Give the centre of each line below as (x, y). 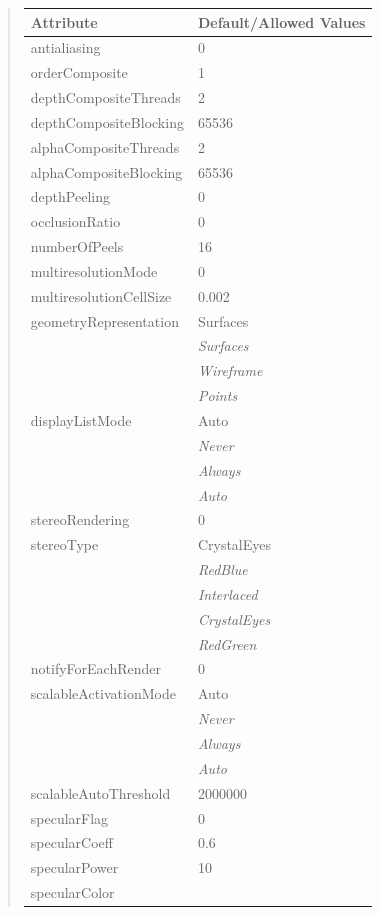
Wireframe (230, 370)
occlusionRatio (75, 221)
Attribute (64, 21)
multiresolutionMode (94, 270)
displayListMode (81, 420)
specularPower (74, 867)
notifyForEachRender (95, 668)
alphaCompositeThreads (105, 146)
